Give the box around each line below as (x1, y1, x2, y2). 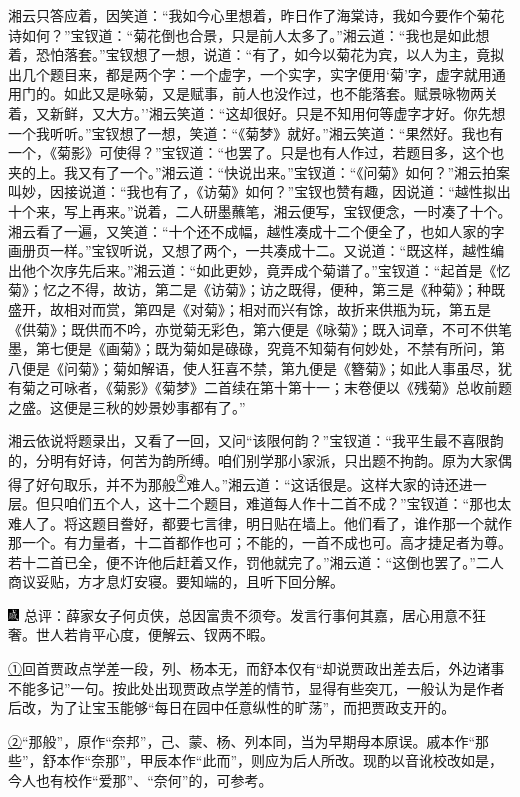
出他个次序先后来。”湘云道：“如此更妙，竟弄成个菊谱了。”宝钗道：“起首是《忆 (8, 259, 511, 280)
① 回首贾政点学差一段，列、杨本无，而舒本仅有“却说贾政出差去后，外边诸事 (8, 658, 505, 679)
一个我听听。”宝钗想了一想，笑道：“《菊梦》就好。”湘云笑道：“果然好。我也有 (8, 122, 504, 143)
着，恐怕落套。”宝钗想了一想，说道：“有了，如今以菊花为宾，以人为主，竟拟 (8, 44, 505, 65)
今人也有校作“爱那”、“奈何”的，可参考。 (8, 770, 273, 791)
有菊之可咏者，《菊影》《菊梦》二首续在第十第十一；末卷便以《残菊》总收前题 (8, 377, 512, 398)
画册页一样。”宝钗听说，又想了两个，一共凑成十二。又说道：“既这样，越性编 (8, 240, 505, 261)
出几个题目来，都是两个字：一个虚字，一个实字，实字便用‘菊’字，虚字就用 (8, 63, 492, 84)
